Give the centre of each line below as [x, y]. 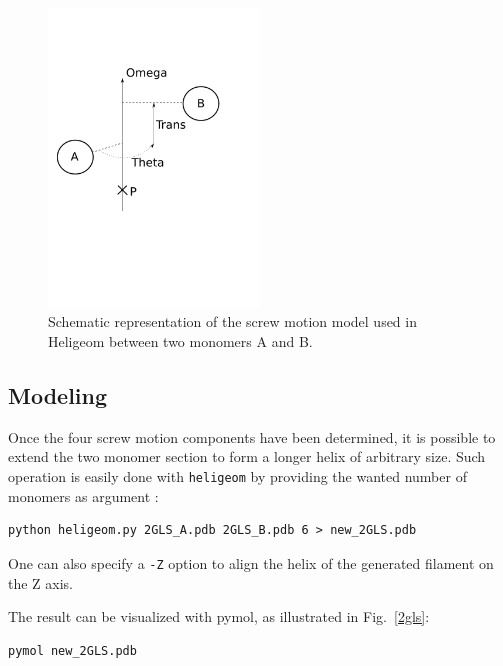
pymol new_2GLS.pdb [72, 650]
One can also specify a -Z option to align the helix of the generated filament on [251, 562]
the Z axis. [41, 582]
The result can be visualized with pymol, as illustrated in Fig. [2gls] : [219, 616]
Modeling [58, 395]
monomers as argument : [83, 495]
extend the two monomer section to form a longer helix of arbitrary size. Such [247, 456]
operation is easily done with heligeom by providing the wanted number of [237, 476]
